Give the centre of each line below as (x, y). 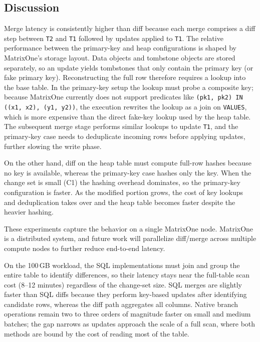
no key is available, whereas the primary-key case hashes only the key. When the (128, 172)
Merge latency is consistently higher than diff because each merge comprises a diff (130, 28)
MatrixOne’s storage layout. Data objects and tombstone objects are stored (120, 58)
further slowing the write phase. (53, 146)
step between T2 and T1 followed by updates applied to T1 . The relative (114, 38)
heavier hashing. (29, 212)
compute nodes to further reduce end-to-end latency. (85, 248)
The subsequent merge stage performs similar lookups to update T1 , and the (121, 126)
